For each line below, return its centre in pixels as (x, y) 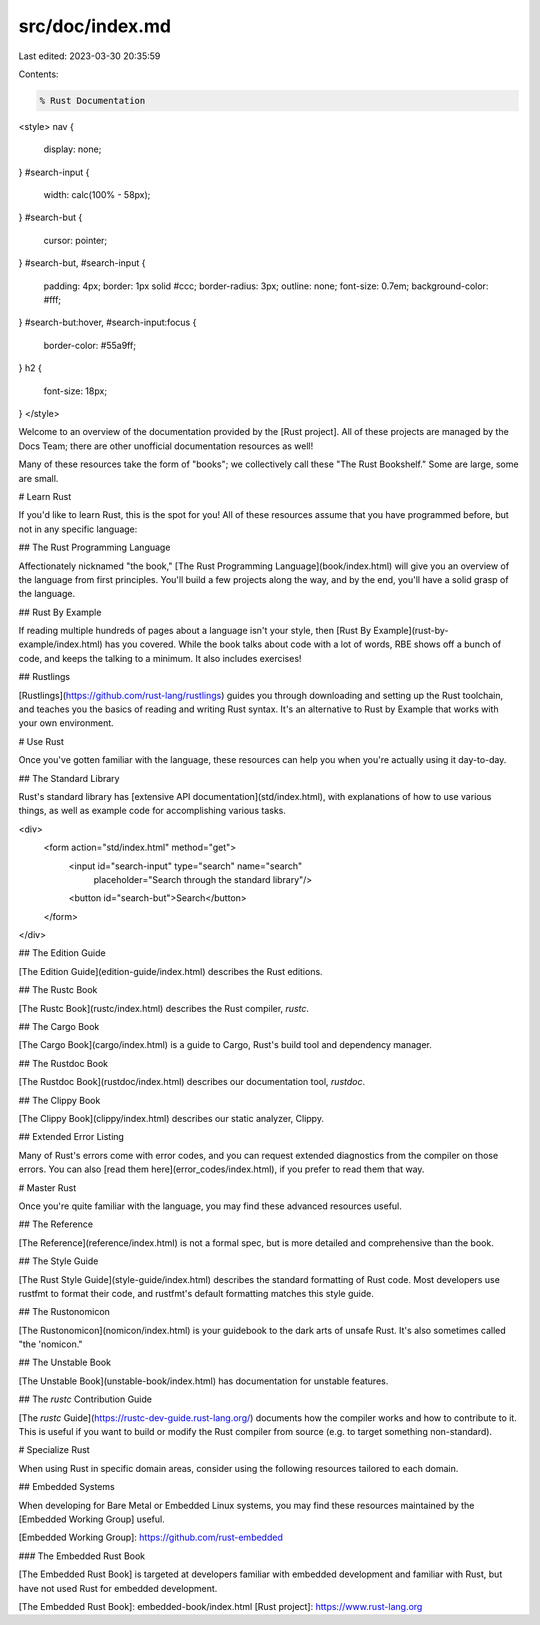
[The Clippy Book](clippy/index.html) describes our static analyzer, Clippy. (171, 1118)
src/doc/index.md (95, 26)
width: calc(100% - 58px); (97, 195)
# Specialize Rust (54, 1450)
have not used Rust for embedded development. (118, 1588)
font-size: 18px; (75, 391)
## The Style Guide (58, 1261)
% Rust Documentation (92, 100)
